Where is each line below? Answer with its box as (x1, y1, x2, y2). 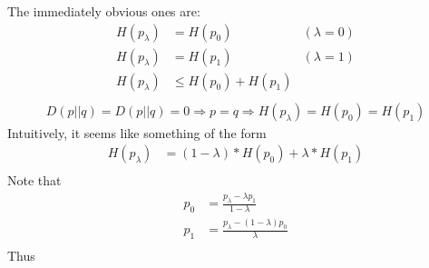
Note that (7, 171, 62, 190)
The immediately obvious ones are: (7, 2, 200, 20)
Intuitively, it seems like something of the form (7, 123, 267, 142)
